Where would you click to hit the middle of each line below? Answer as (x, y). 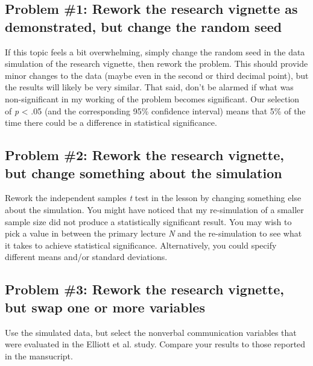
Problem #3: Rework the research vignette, (144, 289)
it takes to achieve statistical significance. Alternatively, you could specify (141, 245)
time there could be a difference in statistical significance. (111, 123)
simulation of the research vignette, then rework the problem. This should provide (156, 64)
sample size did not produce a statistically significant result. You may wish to (148, 221)
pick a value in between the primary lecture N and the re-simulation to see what (153, 233)
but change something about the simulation (144, 172)
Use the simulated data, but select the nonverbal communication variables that (151, 332)
